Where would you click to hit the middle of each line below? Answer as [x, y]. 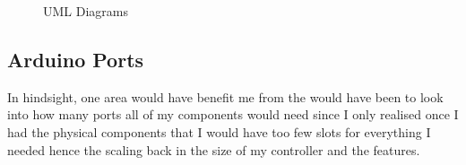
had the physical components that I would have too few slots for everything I [219, 131]
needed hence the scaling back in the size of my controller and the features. [214, 149]
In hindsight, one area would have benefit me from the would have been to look [225, 96]
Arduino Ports [76, 59]
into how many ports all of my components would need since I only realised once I [233, 114]
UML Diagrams [86, 11]
